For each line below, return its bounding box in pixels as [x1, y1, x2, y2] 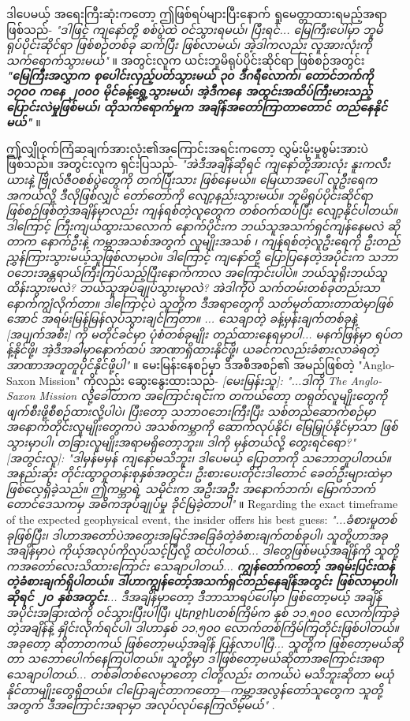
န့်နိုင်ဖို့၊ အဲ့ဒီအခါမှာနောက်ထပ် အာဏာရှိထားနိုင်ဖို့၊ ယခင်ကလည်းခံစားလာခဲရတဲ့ [6, 341, 379, 357]
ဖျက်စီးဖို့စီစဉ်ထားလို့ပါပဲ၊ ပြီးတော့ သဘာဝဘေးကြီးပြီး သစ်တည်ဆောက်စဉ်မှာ [6, 402, 376, 419]
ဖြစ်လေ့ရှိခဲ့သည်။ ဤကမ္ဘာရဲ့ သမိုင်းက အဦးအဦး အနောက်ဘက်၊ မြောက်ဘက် [6, 480, 376, 496]
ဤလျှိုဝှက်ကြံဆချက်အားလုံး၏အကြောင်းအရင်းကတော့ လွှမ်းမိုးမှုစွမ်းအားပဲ [6, 140, 368, 156]
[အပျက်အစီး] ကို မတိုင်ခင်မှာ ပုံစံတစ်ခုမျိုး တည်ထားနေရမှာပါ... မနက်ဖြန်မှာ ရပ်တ [6, 325, 403, 342]
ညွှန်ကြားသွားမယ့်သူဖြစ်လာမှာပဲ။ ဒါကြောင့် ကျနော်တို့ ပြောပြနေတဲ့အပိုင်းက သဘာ [6, 248, 398, 264]
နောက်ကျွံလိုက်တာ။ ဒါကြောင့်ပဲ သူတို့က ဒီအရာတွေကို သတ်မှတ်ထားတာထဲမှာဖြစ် [6, 294, 393, 311]
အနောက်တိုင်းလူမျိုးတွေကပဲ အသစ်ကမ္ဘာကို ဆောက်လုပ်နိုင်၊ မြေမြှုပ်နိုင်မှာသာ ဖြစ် [6, 418, 398, 435]
